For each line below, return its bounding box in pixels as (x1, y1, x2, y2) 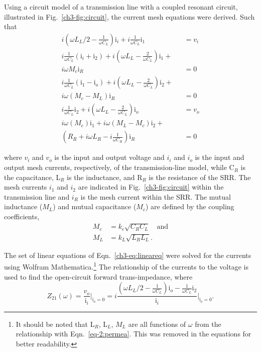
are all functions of (128, 318, 186, 329)
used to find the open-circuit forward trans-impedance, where (4, 271, 193, 282)
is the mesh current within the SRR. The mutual (80, 191, 231, 202)
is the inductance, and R (67, 171, 143, 182)
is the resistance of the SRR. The (149, 171, 251, 182)
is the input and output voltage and (54, 152, 165, 162)
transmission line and (4, 191, 70, 202)
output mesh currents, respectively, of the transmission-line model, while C (4, 162, 234, 172)
